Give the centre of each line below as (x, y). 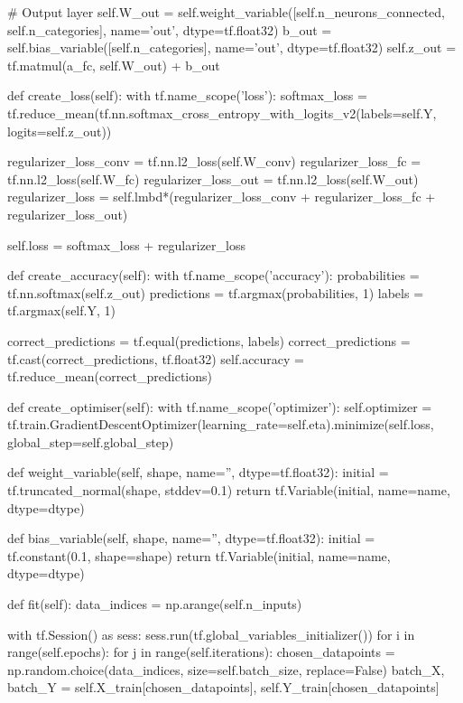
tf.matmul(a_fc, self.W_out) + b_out (114, 65)
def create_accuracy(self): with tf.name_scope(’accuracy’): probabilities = (213, 275)
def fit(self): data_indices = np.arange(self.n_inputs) (155, 604)
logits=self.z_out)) (60, 131)
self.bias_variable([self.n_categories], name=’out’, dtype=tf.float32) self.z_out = (232, 47)
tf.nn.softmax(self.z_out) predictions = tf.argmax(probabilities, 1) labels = (216, 292)
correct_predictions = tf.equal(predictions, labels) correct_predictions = (209, 340)
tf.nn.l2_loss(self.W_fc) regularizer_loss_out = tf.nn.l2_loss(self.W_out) (213, 178)
